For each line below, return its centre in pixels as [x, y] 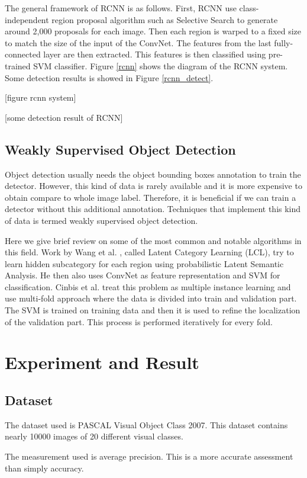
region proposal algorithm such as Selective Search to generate [165, 19]
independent [27, 19]
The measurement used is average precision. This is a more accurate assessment [149, 456]
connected [23, 54]
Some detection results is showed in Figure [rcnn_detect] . [109, 77]
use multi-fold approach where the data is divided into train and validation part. [151, 298]
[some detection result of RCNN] [64, 117]
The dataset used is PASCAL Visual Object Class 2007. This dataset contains [146, 424]
